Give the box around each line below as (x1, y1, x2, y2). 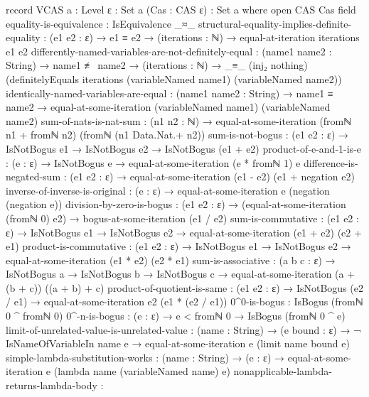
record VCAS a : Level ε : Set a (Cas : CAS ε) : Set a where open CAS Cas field (6, 2, 356, 16)
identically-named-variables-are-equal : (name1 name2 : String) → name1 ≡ (6, 85, 333, 100)
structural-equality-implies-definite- (198, 16, 352, 31)
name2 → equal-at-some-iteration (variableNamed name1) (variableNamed (6, 99, 331, 114)
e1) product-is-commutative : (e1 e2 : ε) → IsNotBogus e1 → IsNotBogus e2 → (6, 239, 351, 254)
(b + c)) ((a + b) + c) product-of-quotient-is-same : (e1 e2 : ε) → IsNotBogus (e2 (6, 280, 363, 295)
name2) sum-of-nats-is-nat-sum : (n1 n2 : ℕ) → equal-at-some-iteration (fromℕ (6, 113, 352, 128)
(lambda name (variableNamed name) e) (53, 364, 230, 379)
